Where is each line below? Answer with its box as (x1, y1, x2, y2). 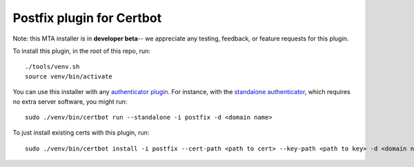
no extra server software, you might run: (12, 97, 128, 106)
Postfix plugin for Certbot (12, 10, 162, 25)
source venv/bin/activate (25, 72, 113, 80)
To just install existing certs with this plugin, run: (12, 129, 150, 137)
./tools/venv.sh (25, 63, 80, 71)
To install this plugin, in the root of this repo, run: (12, 47, 151, 55)
